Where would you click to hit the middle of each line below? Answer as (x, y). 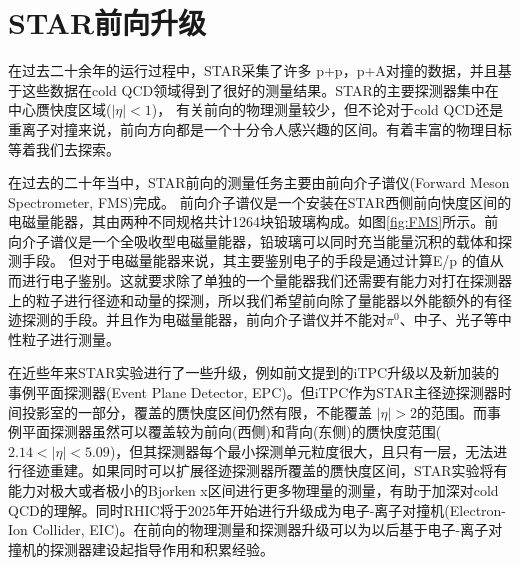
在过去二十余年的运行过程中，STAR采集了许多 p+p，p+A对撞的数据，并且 (253, 70)
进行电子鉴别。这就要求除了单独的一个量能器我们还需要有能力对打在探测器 (266, 280)
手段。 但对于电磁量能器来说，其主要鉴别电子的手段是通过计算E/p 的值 (255, 260)
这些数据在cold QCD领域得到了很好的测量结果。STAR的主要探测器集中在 (260, 89)
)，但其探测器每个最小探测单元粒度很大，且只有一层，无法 (301, 450)
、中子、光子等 (448, 319)
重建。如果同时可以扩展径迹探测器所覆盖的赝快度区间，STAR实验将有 (278, 470)
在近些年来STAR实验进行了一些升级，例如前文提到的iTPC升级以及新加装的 (254, 372)
